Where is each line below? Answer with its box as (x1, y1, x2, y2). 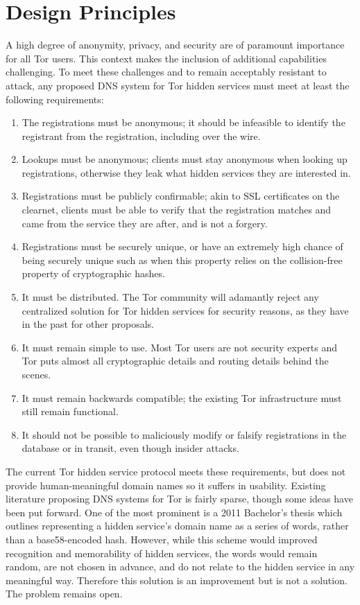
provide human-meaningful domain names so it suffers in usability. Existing (6, 477, 326, 492)
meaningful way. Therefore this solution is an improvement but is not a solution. (6, 572, 348, 587)
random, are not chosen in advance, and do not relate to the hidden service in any (6, 559, 355, 574)
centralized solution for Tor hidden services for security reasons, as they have (22, 303, 349, 317)
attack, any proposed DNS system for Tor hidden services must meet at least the (6, 78, 350, 92)
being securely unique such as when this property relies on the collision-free (22, 252, 343, 267)
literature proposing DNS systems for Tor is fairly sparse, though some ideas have (6, 491, 353, 506)
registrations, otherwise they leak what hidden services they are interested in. (22, 165, 351, 179)
